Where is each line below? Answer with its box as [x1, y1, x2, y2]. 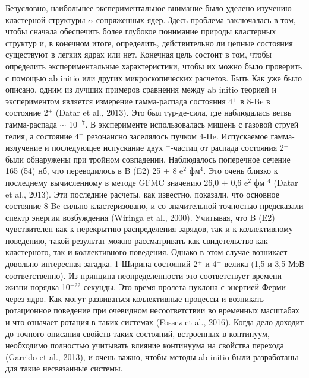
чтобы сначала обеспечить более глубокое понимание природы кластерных [5, 25, 276, 37]
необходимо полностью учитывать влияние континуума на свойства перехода [5, 339, 284, 351]
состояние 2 [5, 106, 48, 119]
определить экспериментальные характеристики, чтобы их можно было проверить [5, 59, 302, 72]
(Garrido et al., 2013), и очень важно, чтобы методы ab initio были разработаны [5, 350, 298, 363]
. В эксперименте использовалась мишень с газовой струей [85, 117, 299, 130]
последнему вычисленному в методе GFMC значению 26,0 [5, 176, 219, 188]
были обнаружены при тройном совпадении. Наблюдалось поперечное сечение [5, 153, 291, 165]
